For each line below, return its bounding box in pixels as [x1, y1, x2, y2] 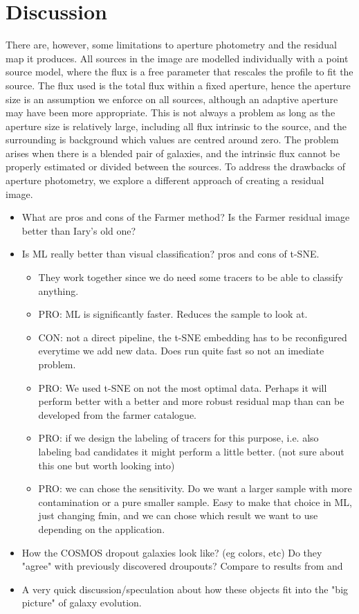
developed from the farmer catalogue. [38, 407, 196, 422]
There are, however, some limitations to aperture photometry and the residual [6, 37, 337, 52]
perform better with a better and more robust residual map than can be [38, 394, 344, 408]
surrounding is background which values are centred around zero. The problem [6, 132, 339, 147]
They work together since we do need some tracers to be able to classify [38, 270, 343, 285]
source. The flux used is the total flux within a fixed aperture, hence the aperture [6, 78, 351, 92]
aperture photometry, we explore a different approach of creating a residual [6, 173, 324, 188]
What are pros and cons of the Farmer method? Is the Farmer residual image [21, 210, 350, 224]
